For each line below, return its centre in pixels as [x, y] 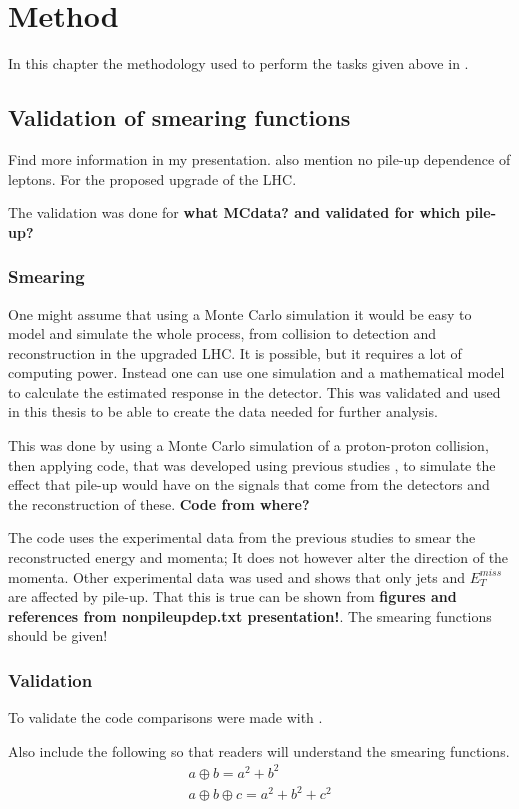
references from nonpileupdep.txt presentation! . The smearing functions [250, 615]
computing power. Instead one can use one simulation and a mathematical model [256, 372]
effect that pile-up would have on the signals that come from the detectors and [249, 484]
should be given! [58, 635]
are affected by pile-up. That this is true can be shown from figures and [232, 596]
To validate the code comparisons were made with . [165, 717]
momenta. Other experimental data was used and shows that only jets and [237, 576]
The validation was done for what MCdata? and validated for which [234, 212]
